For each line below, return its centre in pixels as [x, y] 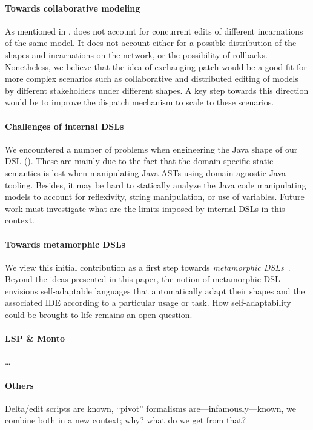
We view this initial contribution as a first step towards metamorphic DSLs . [148, 267]
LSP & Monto [35, 338]
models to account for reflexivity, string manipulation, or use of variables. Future [155, 197]
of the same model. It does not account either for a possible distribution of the [151, 43]
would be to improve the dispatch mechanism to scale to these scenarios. [140, 102]
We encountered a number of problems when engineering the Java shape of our [151, 149]
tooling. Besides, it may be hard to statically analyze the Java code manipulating [156, 184]
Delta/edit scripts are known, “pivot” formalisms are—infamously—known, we [151, 408]
